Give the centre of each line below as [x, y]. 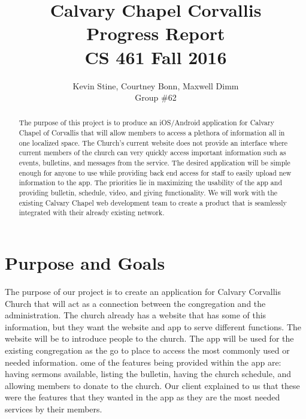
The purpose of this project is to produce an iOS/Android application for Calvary [147, 123]
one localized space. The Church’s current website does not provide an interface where [153, 142]
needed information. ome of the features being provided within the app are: [143, 362]
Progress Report [156, 33]
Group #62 [156, 97]
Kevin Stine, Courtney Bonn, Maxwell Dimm [156, 85]
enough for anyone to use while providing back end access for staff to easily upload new [155, 172]
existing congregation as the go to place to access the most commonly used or [147, 350]
